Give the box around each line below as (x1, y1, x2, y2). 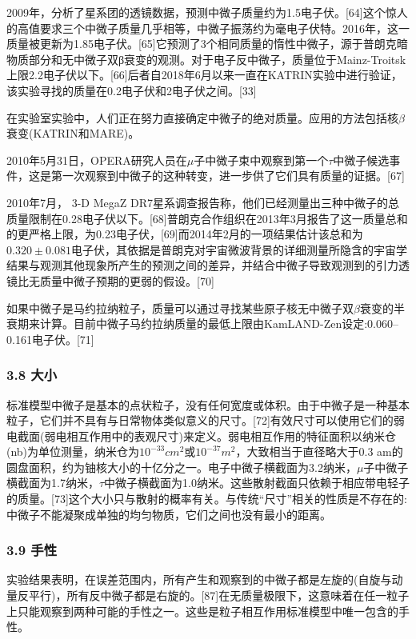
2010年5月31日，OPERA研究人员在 (6, 151, 187, 168)
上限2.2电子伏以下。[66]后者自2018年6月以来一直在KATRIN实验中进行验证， (6, 66, 402, 83)
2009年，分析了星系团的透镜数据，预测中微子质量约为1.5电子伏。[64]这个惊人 (6, 4, 408, 20)
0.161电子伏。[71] (6, 330, 94, 347)
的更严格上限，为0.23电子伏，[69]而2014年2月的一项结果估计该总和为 (6, 226, 363, 242)
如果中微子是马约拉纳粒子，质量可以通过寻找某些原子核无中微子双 (6, 299, 354, 316)
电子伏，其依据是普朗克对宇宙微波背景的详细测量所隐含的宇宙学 (70, 241, 407, 258)
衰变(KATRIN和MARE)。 (6, 125, 140, 142)
